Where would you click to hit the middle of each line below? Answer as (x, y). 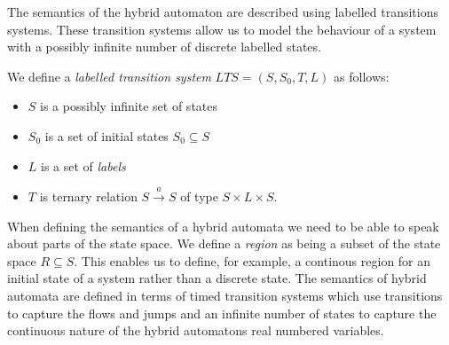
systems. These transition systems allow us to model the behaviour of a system (222, 29)
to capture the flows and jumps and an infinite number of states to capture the (222, 313)
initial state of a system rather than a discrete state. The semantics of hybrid (217, 278)
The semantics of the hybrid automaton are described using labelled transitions (223, 12)
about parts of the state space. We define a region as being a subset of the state (224, 243)
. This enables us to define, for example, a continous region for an (252, 260)
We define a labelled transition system (109, 76)
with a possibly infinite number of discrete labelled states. (164, 47)
